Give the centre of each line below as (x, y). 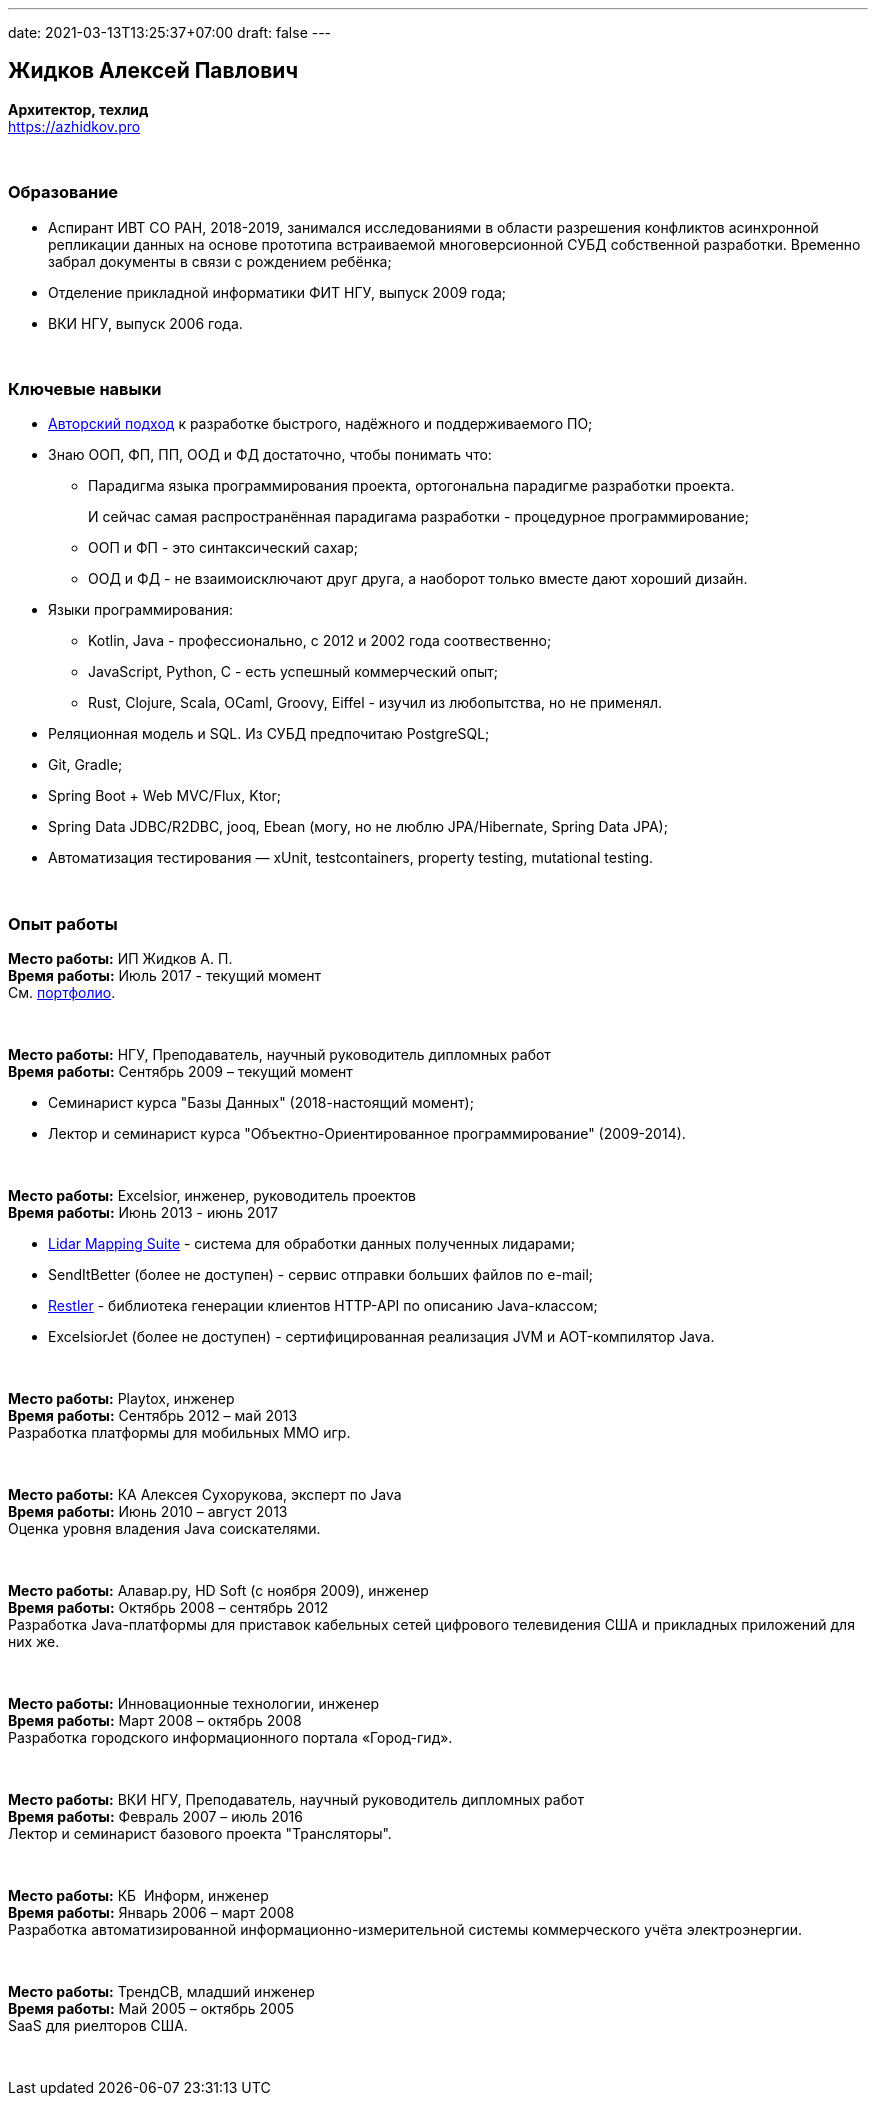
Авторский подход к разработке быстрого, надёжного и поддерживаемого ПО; (320, 424)
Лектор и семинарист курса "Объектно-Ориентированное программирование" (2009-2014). (367, 1134)
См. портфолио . (62, 993)
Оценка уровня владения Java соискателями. (164, 1529)
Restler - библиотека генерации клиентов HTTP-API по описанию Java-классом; (323, 1306)
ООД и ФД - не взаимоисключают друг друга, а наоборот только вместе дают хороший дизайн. (418, 579)
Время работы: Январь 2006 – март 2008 (151, 1913)
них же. (34, 1642)
